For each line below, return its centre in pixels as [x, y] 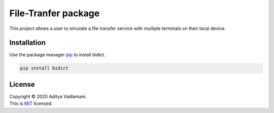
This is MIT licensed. [31, 103]
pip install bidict [44, 68]
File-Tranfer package [55, 13]
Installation [27, 43]
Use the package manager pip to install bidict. [57, 55]
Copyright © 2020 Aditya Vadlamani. [48, 96]
